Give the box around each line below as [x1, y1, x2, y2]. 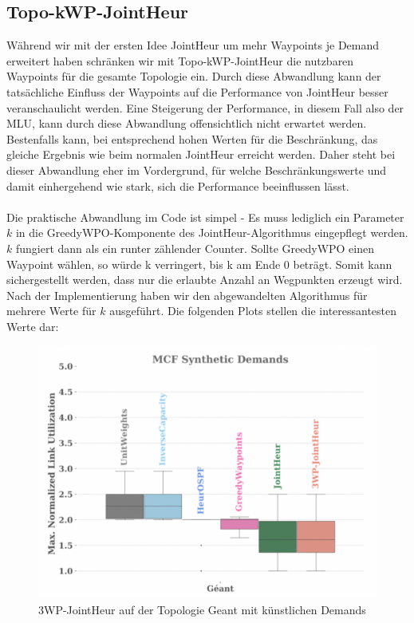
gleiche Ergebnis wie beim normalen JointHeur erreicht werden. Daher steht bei [6, 146, 396, 163]
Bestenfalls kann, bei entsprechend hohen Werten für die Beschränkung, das [6, 130, 378, 147]
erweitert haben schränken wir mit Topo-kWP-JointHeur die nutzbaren [6, 52, 354, 69]
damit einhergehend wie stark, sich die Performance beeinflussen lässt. [6, 177, 349, 194]
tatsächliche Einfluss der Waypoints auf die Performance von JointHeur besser [6, 83, 388, 100]
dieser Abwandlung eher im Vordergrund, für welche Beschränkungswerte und [6, 161, 386, 178]
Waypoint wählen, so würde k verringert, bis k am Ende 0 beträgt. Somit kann [6, 255, 392, 272]
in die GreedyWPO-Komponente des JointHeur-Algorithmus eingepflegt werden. [15, 224, 408, 241]
